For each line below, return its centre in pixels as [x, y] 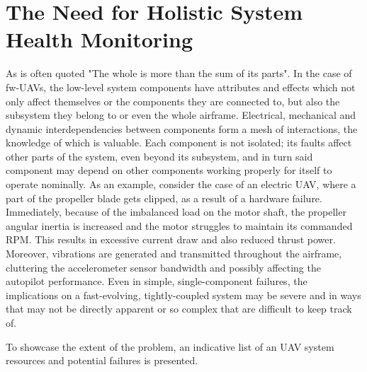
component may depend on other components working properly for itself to [169, 170]
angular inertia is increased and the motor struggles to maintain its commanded [179, 225]
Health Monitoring [99, 39]
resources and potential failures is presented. [102, 360]
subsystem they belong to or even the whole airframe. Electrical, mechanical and [181, 115]
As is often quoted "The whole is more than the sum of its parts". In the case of [179, 73]
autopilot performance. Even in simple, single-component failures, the [157, 281]
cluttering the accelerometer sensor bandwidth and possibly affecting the [163, 267]
